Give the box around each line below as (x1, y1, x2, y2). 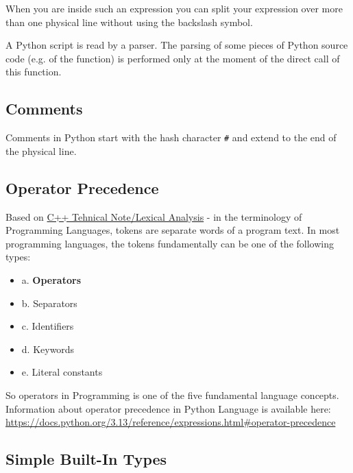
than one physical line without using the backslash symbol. (5, 14, 253, 29)
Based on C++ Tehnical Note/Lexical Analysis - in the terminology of (5, 209, 302, 223)
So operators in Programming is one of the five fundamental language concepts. (5, 387, 339, 402)
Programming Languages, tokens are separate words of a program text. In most (5, 223, 340, 237)
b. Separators (21, 295, 77, 310)
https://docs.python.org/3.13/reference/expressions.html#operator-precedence (5, 415, 336, 429)
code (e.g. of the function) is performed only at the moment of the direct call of (5, 51, 340, 65)
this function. (5, 64, 62, 79)
